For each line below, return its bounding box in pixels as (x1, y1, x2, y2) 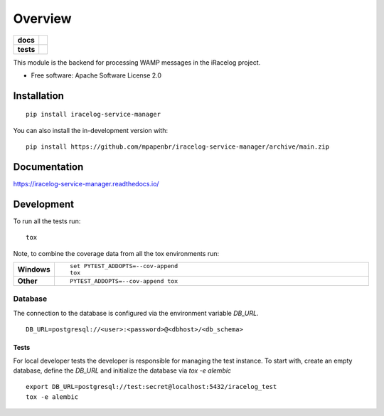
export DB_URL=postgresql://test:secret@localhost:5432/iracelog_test (26, 383, 277, 391)
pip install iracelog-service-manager (26, 110, 161, 119)
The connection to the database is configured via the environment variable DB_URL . (13, 309, 259, 317)
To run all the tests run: (13, 217, 81, 225)
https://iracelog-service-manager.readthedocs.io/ (13, 180, 159, 188)
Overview (13, 11, 72, 26)
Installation (13, 90, 64, 102)
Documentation (13, 161, 84, 173)
